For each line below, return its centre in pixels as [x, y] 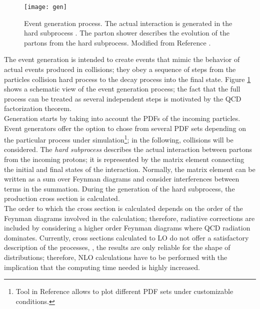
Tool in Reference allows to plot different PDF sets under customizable [124, 291]
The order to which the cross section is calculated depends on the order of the [123, 208]
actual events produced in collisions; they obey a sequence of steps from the [120, 69]
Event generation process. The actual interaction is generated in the [128, 23]
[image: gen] [45, 7]
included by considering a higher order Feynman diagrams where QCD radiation [127, 228]
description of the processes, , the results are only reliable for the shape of [117, 247]
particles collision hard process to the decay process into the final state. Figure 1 [127, 79]
